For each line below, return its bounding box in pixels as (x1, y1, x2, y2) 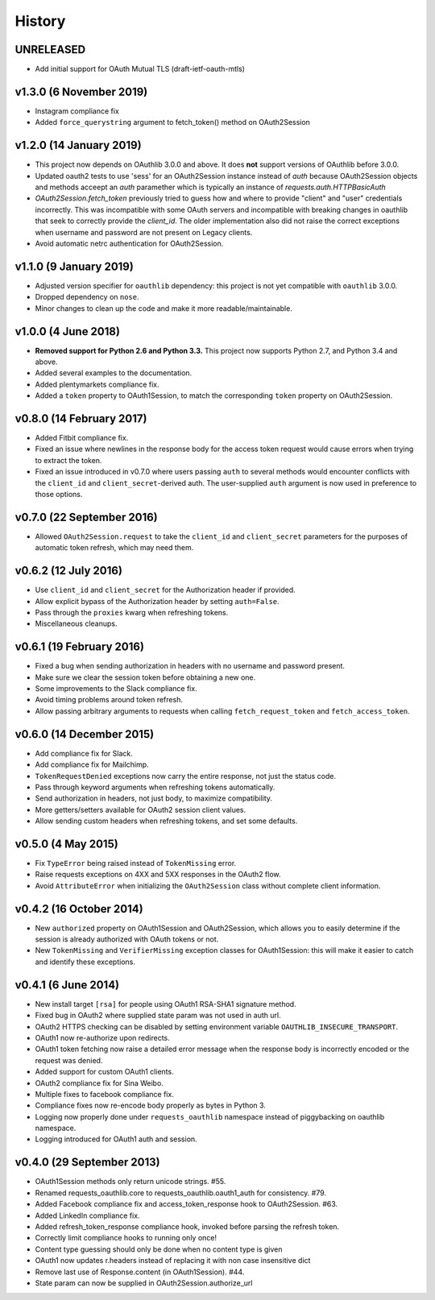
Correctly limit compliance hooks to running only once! (35, 1233, 217, 1243)
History (14, 12, 66, 30)
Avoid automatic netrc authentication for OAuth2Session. (35, 238, 224, 248)
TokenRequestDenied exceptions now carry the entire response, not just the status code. (35, 771, 336, 780)
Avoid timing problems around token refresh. (35, 695, 183, 705)
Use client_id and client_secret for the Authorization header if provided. (35, 585, 296, 595)
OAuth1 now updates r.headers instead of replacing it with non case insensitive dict (35, 1256, 311, 1265)
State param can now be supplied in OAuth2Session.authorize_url (35, 1277, 253, 1288)
